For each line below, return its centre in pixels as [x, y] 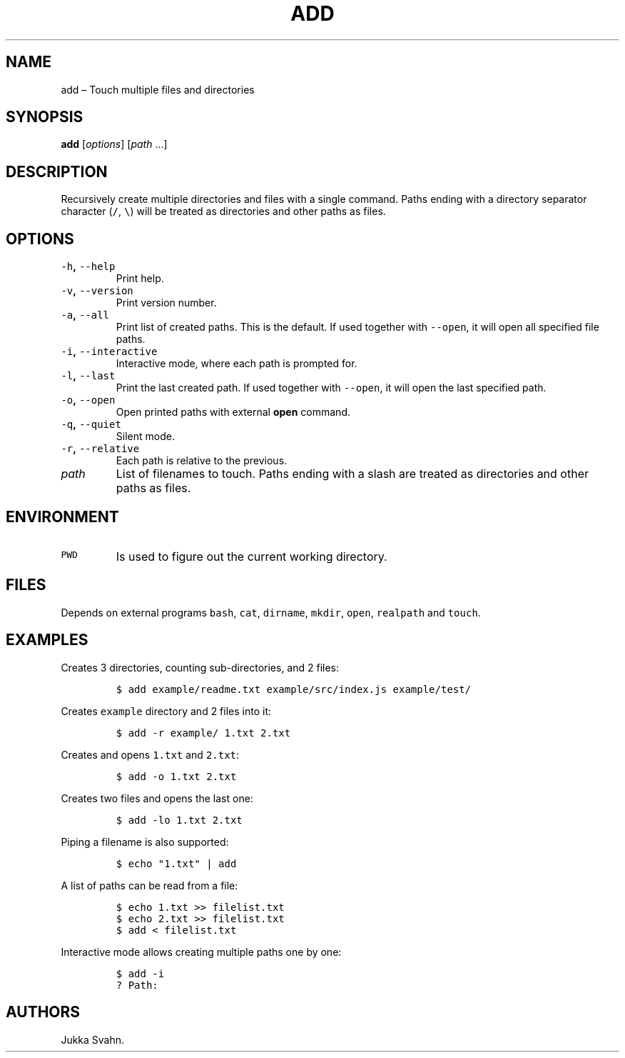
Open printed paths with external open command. [233, 412]
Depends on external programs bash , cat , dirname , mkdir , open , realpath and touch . [271, 612]
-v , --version [97, 291]
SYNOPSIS [45, 117]
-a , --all [85, 315]
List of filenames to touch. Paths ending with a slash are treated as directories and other [352, 474]
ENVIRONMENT [62, 516]
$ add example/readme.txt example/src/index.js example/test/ [294, 689]
